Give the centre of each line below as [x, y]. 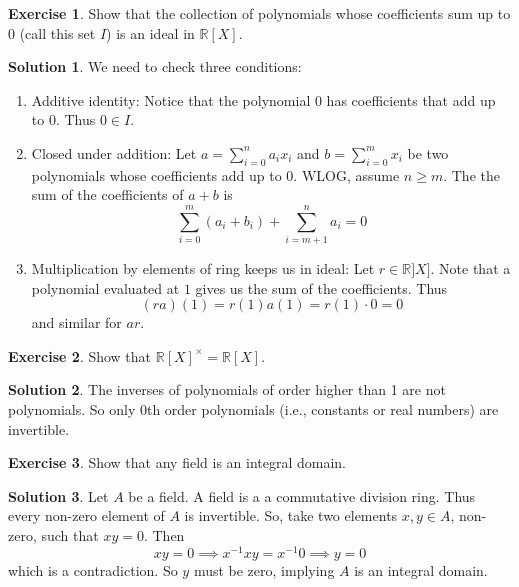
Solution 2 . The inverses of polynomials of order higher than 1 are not [227, 389]
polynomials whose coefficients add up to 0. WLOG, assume [215, 174]
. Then [164, 535]
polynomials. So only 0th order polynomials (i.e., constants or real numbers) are [253, 409]
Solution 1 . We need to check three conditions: [155, 66]
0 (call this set [52, 32]
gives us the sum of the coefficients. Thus [321, 287]
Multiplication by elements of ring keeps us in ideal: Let [203, 268]
